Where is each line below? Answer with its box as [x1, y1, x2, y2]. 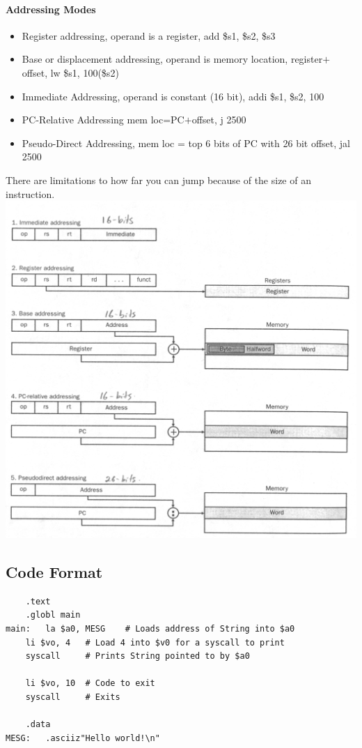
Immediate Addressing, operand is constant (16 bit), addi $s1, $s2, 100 [22, 89, 324, 103]
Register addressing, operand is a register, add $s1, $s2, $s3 [22, 28, 276, 43]
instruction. [6, 186, 55, 201]
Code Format [6, 560, 103, 582]
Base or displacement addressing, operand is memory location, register [22, 52, 323, 66]
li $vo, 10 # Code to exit [25, 678, 155, 689]
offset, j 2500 [191, 112, 246, 127]
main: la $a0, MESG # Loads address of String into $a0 [6, 623, 295, 634]
